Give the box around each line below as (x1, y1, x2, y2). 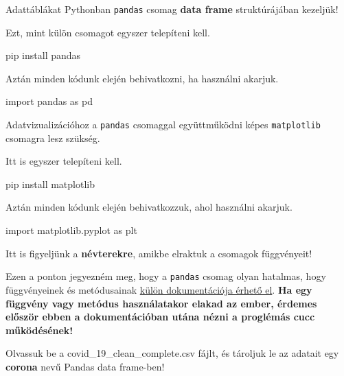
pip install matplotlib (5, 176, 95, 191)
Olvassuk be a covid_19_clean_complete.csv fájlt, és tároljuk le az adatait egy (5, 346, 339, 360)
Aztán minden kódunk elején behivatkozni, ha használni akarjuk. (5, 71, 279, 85)
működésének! (5, 322, 73, 337)
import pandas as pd (5, 94, 93, 108)
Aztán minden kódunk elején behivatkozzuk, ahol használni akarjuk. (5, 200, 293, 214)
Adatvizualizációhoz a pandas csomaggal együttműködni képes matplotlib (5, 117, 321, 132)
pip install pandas (5, 48, 81, 62)
